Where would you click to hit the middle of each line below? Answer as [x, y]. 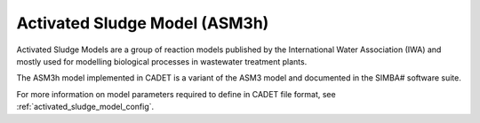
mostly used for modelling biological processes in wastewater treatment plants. [162, 61]
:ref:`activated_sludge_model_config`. [85, 107]
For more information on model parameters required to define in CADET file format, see [176, 94]
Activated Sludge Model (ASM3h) [143, 23]
